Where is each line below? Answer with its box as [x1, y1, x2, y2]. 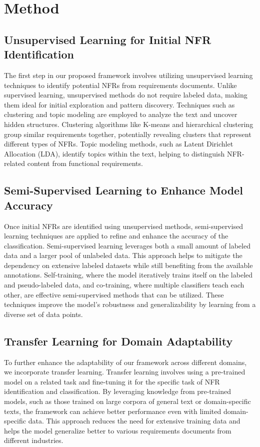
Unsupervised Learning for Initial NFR [4, 31, 211, 47]
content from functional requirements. [27, 158, 143, 168]
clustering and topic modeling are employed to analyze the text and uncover [4, 109, 237, 119]
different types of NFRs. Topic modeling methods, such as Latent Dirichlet [4, 138, 233, 149]
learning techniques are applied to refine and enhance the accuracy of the [4, 230, 228, 241]
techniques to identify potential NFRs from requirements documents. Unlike [4, 79, 237, 90]
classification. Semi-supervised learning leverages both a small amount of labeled [4, 240, 250, 250]
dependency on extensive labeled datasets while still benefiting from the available [4, 259, 253, 270]
